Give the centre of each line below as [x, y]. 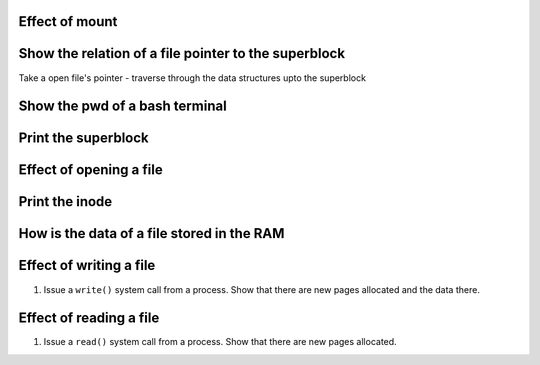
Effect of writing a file [87, 265]
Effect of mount [68, 21]
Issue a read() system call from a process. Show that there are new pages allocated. [220, 342]
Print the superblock [83, 138]
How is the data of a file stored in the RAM [151, 233]
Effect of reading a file [89, 318]
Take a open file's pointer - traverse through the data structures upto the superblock [192, 77]
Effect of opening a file [91, 170]
